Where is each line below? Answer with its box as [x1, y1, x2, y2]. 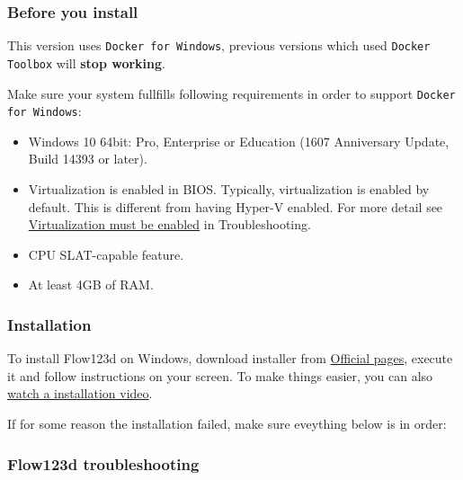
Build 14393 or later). [28, 149, 147, 168]
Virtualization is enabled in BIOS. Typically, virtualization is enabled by [28, 180, 430, 199]
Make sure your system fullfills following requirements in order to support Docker [7, 84, 456, 102]
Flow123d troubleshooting [7, 452, 200, 475]
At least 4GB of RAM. [28, 275, 154, 294]
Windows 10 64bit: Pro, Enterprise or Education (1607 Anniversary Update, [28, 131, 450, 150]
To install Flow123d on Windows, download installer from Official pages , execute [7, 349, 453, 368]
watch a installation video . [7, 384, 153, 403]
